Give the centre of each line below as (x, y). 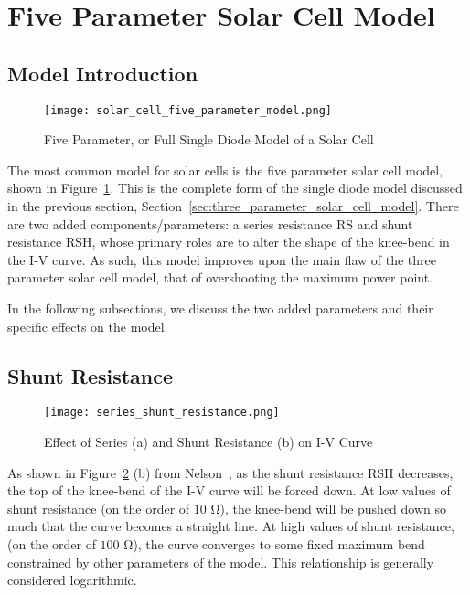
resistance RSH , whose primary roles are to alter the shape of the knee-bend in (229, 242)
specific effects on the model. (88, 326)
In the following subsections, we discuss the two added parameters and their (220, 308)
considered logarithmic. (72, 580)
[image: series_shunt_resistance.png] (162, 413)
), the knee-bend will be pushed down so (333, 508)
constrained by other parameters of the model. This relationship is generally (221, 562)
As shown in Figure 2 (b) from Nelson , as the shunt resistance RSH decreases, (230, 472)
